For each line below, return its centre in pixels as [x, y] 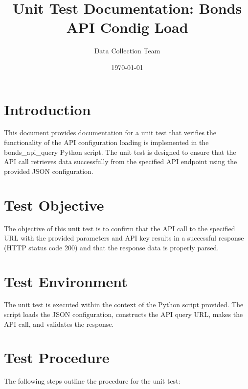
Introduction [47, 109]
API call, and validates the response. [59, 324]
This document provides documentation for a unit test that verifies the [110, 133]
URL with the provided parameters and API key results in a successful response [124, 238]
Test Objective [54, 205]
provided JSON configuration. [49, 171]
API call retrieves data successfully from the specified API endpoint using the [121, 161]
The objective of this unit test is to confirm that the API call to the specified [120, 228]
